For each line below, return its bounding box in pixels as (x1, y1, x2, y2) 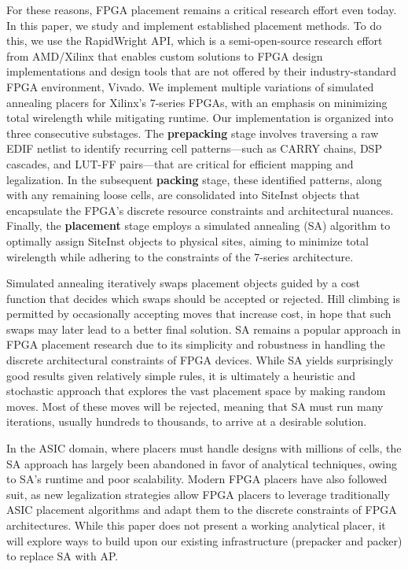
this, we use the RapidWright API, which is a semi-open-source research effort (6, 32, 383, 49)
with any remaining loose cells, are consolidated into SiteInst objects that (6, 187, 360, 203)
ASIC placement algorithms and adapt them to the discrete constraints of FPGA (6, 501, 397, 518)
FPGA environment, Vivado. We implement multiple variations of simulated (6, 78, 374, 94)
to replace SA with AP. (6, 548, 119, 564)
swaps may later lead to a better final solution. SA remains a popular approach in (6, 320, 401, 337)
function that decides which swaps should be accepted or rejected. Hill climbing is (6, 290, 400, 306)
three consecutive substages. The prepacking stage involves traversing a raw (6, 124, 379, 141)
